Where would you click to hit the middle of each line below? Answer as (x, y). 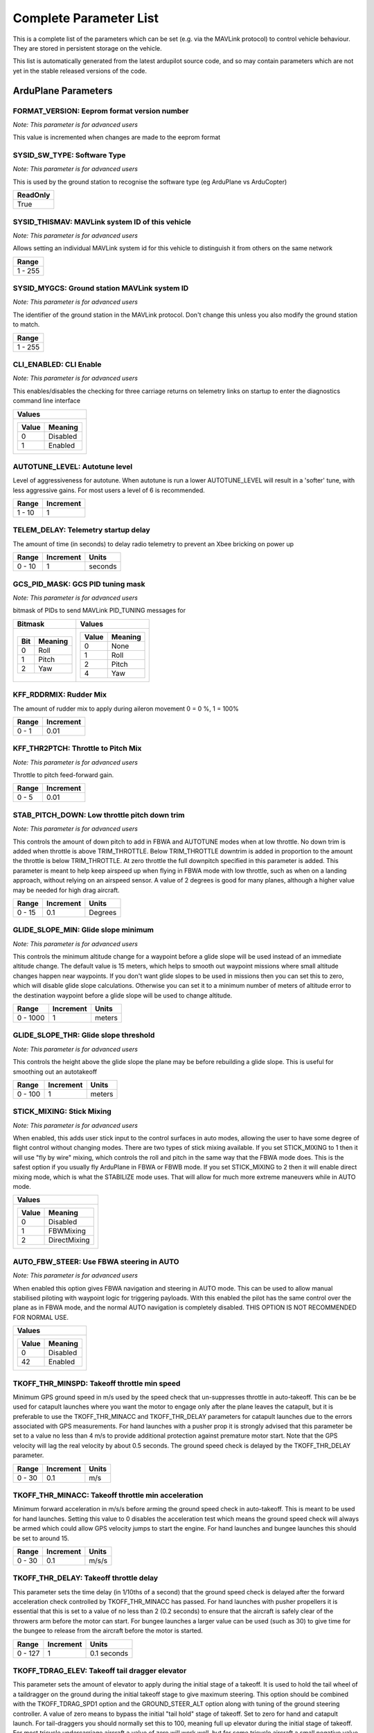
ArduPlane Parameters (63, 90)
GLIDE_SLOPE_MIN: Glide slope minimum (83, 930)
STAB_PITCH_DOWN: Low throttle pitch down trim (99, 815)
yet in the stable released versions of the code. (80, 71)
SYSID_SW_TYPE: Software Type (69, 155)
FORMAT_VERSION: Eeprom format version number (101, 111)
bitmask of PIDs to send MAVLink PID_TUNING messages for (99, 611)
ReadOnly (34, 195)
